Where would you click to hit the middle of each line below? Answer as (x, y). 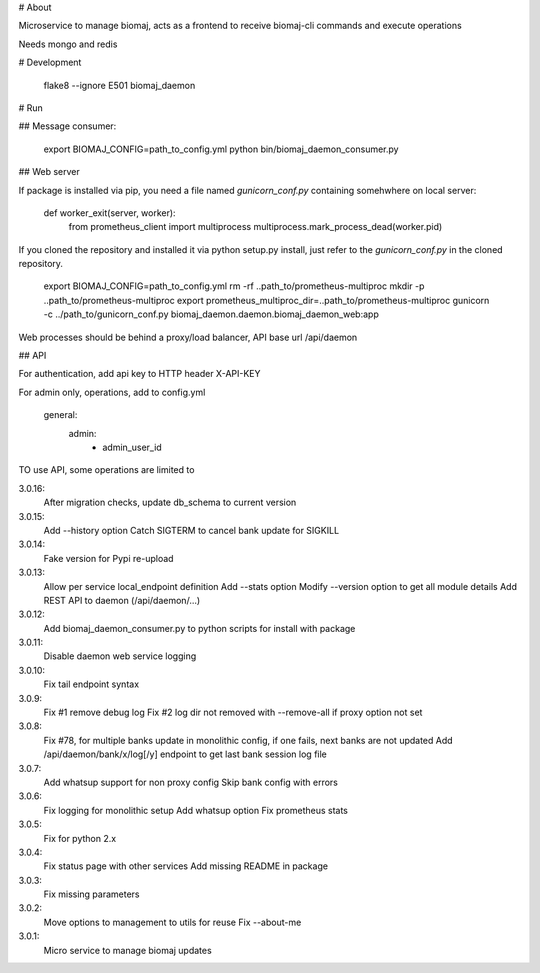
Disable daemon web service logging (120, 656)
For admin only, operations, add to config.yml (112, 392)
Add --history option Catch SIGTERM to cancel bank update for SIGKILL (191, 530)
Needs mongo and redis (68, 44)
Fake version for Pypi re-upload (108, 558)
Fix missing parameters (91, 894)
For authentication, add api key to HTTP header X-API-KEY (139, 374)
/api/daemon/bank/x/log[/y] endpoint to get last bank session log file (185, 754)
